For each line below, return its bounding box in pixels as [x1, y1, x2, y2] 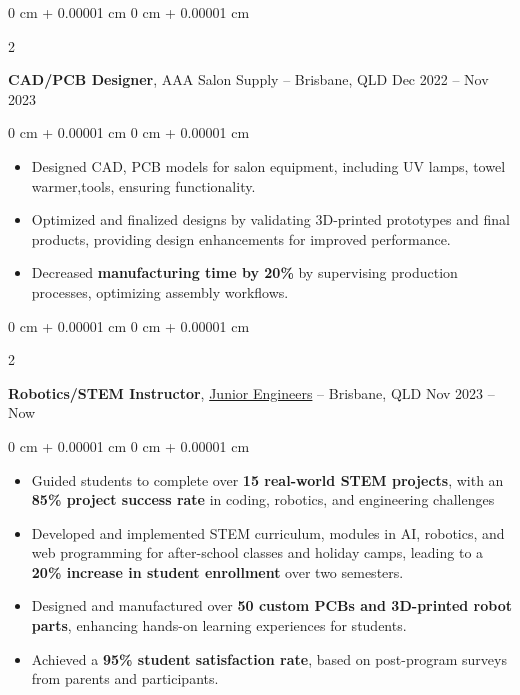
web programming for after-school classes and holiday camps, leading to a [31, 542, 484, 563]
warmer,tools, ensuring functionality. [31, 175, 256, 196]
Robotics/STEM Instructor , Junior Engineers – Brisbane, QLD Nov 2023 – [8, 382, 495, 403]
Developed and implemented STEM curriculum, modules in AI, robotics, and [31, 522, 505, 543]
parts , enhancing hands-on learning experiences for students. [31, 615, 407, 636]
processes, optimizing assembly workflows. [31, 281, 289, 302]
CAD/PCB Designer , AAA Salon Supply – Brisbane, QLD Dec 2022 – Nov [8, 69, 489, 90]
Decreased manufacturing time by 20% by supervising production [31, 262, 458, 283]
